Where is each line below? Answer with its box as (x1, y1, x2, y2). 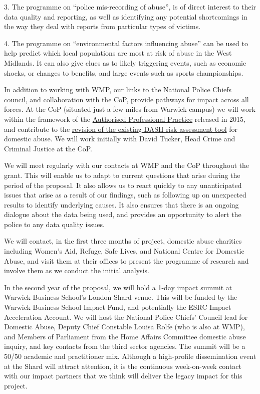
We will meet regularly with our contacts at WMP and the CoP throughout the (4, 160, 249, 170)
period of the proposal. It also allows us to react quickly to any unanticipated (4, 179, 242, 190)
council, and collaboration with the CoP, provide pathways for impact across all (4, 94, 249, 104)
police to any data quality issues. (4, 219, 105, 229)
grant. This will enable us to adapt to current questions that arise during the (4, 169, 240, 180)
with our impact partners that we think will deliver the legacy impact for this (4, 370, 242, 381)
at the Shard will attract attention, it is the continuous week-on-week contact (4, 360, 241, 371)
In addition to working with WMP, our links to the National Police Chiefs (4, 84, 232, 95)
